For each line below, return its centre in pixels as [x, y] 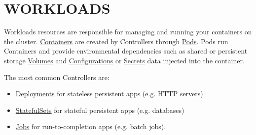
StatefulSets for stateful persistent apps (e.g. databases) [100, 110]
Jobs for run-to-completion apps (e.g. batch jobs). [91, 126]
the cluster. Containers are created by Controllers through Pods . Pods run [116, 41]
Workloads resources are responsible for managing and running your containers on [128, 32]
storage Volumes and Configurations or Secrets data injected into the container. [124, 60]
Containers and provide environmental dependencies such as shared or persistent [126, 51]
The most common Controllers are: [57, 77]
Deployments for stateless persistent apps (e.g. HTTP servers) [109, 94]
